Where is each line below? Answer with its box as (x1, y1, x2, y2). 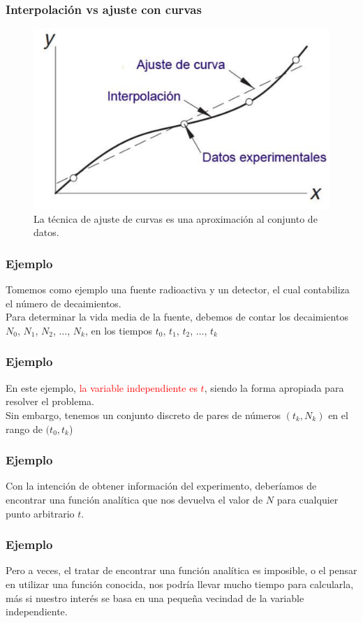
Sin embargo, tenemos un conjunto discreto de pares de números (6, 407, 281, 422)
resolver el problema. (6, 394, 94, 409)
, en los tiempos (84, 323, 153, 337)
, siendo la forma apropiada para (204, 380, 344, 395)
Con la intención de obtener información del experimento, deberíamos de (6, 478, 317, 493)
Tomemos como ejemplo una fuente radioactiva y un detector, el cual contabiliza (6, 282, 350, 297)
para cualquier (276, 492, 339, 506)
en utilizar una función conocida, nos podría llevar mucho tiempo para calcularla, (6, 576, 354, 591)
